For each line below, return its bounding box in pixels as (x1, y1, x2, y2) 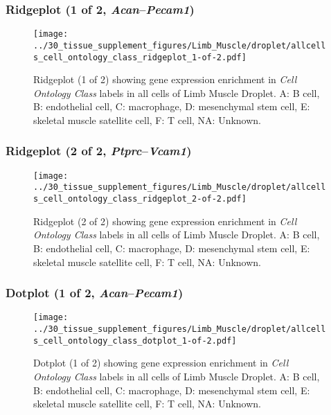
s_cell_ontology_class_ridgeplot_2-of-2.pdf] (33, 194, 247, 204)
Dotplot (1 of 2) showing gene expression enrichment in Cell (33, 355, 289, 370)
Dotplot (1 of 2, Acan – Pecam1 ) (6, 284, 184, 301)
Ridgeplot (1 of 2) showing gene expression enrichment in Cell (33, 72, 297, 87)
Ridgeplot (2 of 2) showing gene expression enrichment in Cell (33, 213, 297, 228)
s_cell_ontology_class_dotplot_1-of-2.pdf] (33, 335, 237, 346)
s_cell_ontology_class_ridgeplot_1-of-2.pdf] (33, 52, 247, 62)
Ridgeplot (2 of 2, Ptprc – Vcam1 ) (6, 142, 192, 159)
